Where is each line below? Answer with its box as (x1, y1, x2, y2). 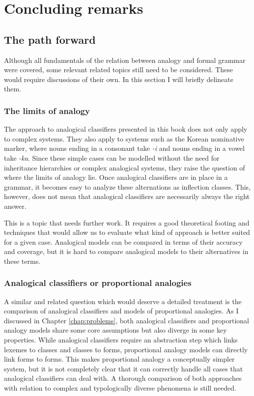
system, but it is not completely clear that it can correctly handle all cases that (4, 363, 243, 373)
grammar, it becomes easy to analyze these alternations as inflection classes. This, (4, 181, 251, 192)
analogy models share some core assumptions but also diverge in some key (4, 325, 227, 335)
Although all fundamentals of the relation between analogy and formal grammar (4, 55, 246, 65)
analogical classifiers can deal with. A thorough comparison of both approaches (4, 373, 242, 383)
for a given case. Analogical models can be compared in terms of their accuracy (4, 236, 243, 247)
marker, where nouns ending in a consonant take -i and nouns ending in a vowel (4, 143, 245, 153)
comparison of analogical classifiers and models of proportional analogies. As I (4, 306, 239, 316)
